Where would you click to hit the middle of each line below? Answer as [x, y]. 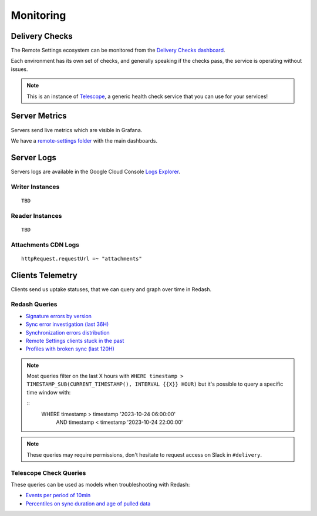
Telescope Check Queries [48, 473]
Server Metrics [39, 116]
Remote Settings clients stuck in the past [75, 340]
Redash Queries [34, 304]
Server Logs [34, 158]
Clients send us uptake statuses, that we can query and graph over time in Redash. [111, 289]
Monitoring [38, 15]
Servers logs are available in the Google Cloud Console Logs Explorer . [95, 171]
